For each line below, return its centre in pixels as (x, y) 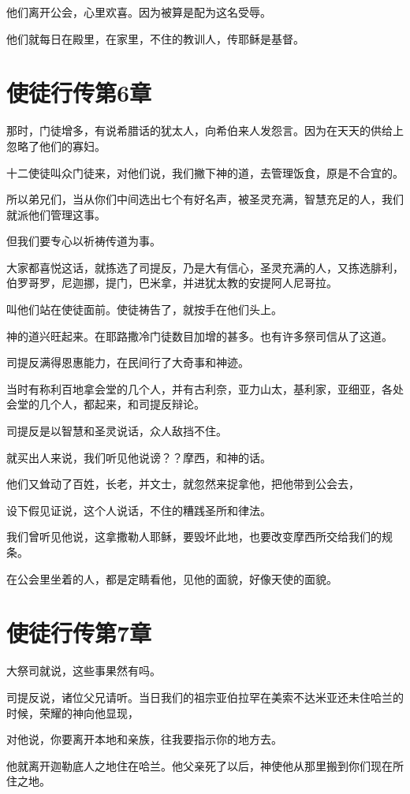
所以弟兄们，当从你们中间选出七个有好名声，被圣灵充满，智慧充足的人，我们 (205, 199)
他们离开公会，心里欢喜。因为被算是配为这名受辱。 (139, 12)
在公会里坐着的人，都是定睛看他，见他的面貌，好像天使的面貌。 (172, 578)
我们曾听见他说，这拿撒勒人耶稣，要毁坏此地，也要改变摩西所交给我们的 (194, 537)
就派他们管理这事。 (56, 214)
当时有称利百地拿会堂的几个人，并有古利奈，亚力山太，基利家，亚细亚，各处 (205, 388)
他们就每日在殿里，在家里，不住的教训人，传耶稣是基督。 (155, 38)
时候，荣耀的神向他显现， (73, 712)
